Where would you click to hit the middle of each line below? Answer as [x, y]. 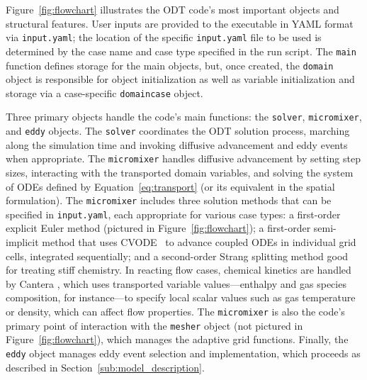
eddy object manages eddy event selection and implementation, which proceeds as [183, 353]
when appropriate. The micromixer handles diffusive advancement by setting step [183, 158]
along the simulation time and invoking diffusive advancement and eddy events [177, 144]
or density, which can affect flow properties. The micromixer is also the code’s [175, 312]
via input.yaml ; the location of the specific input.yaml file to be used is [164, 37]
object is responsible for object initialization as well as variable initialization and [180, 79]
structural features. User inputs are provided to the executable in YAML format [180, 23]
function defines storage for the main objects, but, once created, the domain [170, 65]
